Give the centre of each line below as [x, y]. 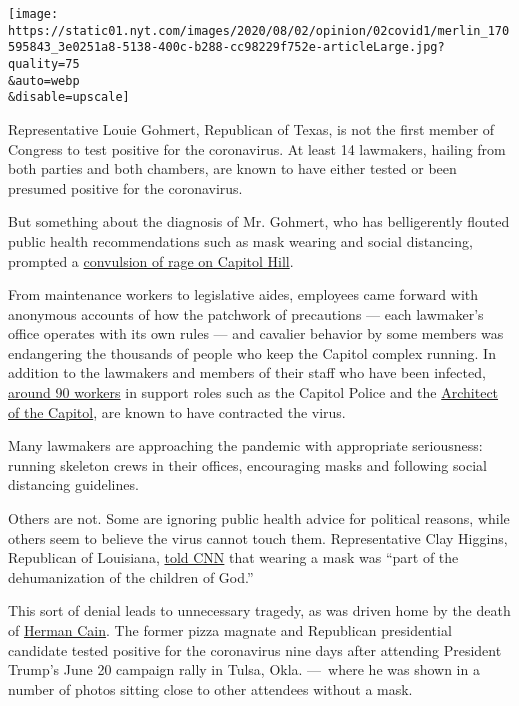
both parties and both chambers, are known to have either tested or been [232, 168]
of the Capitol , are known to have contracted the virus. [177, 411]
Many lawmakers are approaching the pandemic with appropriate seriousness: [245, 445]
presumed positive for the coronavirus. [125, 187]
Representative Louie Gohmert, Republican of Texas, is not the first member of [251, 128]
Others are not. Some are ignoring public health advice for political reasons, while [259, 518]
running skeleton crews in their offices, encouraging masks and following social [247, 464]
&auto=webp [44, 80]
